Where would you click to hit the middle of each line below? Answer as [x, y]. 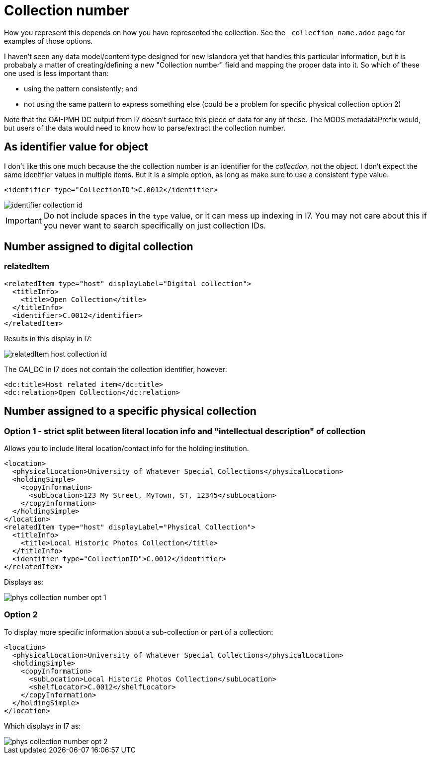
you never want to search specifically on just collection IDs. [155, 225]
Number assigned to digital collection [99, 247]
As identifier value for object [76, 147]
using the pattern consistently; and [81, 88]
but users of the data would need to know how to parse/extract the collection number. [145, 128]
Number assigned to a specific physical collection [130, 411]
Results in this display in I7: [48, 338]
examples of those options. [48, 41]
